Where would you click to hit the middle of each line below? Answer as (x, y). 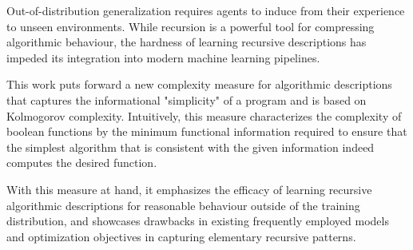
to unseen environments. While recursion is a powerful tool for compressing (191, 26)
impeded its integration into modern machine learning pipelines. (163, 57)
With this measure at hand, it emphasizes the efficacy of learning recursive (189, 189)
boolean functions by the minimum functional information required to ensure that (207, 131)
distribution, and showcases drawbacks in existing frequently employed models (198, 221)
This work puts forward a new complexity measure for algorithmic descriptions (199, 84)
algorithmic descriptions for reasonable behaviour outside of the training (183, 205)
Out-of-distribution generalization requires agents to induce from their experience (206, 10)
